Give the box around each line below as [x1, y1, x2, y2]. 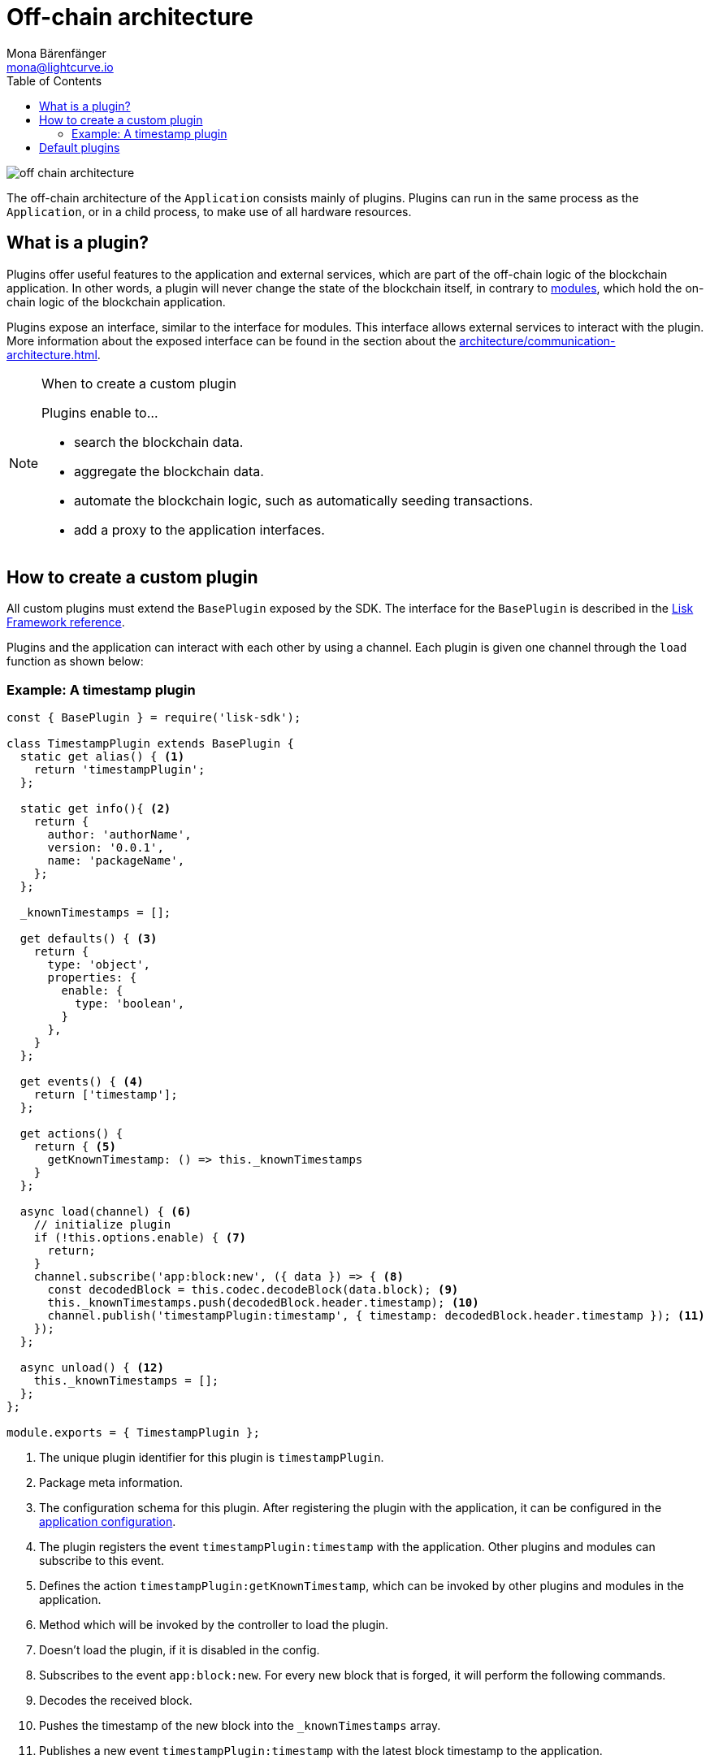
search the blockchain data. [74, 433, 244, 450]
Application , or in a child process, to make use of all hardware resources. [6, 204, 412, 219]
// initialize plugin [33, 1218, 171, 1232]
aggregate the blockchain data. [74, 462, 264, 479]
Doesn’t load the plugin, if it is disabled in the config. [39, 1643, 320, 1658]
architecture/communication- [459, 333, 616, 348]
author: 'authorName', [47, 828, 192, 842]
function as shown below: [6, 654, 144, 669]
